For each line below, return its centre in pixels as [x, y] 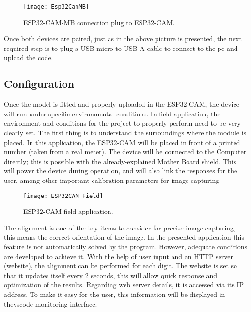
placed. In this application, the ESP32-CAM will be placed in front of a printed [122, 142]
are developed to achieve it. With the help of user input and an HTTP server [119, 256]
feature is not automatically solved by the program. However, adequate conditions [126, 247]
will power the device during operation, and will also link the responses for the [121, 171]
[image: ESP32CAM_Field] [63, 196]
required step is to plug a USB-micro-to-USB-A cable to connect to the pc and [121, 48]
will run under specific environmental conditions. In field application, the [112, 113]
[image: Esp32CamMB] [56, 7]
